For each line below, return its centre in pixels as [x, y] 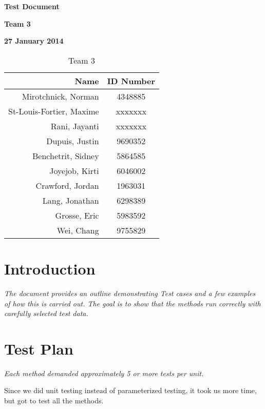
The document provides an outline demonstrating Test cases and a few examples [130, 293]
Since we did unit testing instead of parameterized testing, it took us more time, [130, 390]
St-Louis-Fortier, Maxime [54, 111]
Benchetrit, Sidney [66, 155]
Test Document [32, 6]
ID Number [131, 81]
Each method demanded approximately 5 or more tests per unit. [104, 373]
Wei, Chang [78, 230]
